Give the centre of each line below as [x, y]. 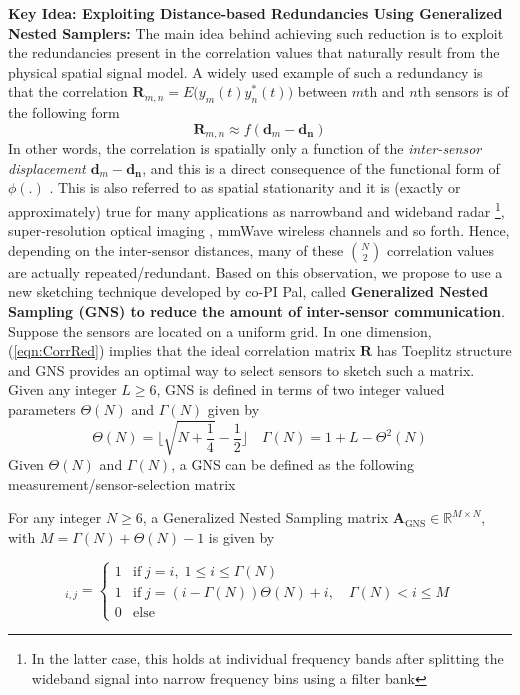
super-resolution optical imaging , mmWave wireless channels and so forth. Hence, [259, 230]
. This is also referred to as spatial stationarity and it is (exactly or [255, 187]
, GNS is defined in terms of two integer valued [300, 389]
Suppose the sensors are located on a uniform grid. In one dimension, [220, 330]
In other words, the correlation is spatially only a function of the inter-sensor [245, 148]
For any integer [55, 517]
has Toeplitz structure [444, 350]
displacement [47, 167]
